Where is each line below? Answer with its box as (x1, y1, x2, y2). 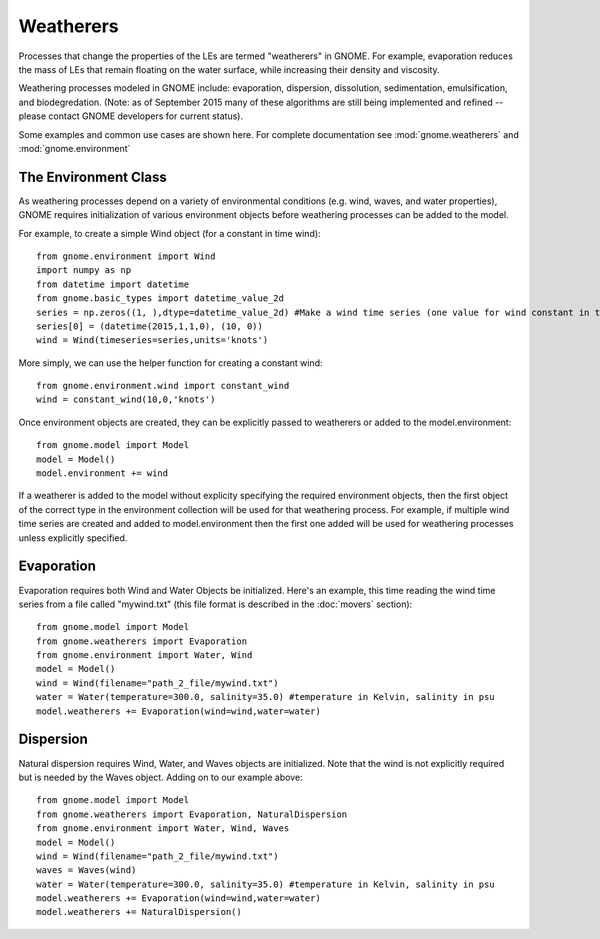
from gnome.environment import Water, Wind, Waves (36, 823, 290, 834)
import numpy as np (36, 265, 132, 276)
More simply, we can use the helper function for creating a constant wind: (18, 356, 324, 369)
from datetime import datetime (36, 278, 190, 290)
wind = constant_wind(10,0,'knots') (36, 394, 216, 405)
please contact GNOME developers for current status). (18, 110, 244, 122)
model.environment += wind (36, 468, 169, 479)
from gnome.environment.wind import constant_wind (36, 380, 290, 392)
